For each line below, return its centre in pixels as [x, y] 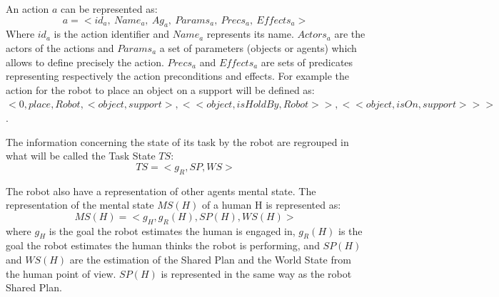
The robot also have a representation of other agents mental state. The [161, 191]
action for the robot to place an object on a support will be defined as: [160, 89]
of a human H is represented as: [272, 205]
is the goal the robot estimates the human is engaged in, [172, 230]
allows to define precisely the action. [85, 62]
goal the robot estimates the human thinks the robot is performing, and [163, 245]
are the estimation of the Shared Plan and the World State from [210, 259]
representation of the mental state [80, 205]
